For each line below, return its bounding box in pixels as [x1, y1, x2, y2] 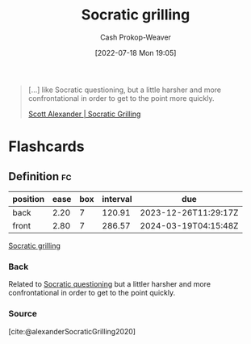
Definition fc [8, 170, 72, 183]
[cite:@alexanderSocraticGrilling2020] [8, 326, 136, 336]
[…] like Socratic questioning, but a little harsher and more [27, 85, 222, 94]
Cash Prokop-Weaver [99, 32, 172, 42]
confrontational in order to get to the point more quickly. [27, 93, 215, 103]
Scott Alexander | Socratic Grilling [27, 109, 141, 119]
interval [102, 193, 132, 204]
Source [8, 308, 38, 320]
